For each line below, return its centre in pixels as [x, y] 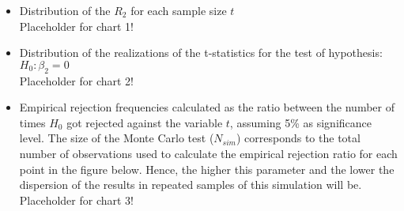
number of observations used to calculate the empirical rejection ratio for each [208, 153]
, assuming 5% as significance [301, 122]
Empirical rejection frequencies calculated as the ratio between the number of [207, 107]
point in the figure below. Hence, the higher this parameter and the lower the [207, 169]
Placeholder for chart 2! [77, 80]
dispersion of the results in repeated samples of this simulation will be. [191, 185]
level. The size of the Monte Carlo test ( [117, 138]
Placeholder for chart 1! [77, 26]
